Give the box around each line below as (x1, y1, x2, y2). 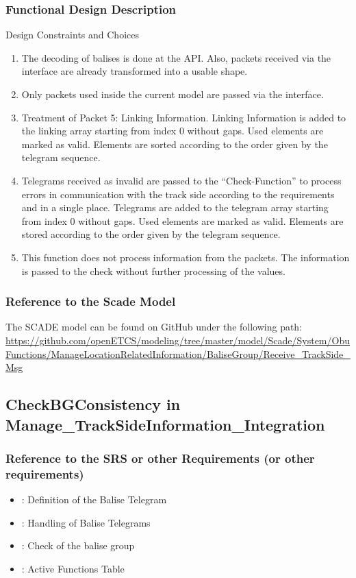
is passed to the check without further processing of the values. (21, 263, 285, 278)
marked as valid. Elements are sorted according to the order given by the (21, 136, 328, 151)
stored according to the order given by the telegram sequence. (21, 227, 281, 241)
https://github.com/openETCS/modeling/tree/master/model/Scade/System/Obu (5, 333, 350, 347)
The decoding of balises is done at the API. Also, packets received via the (21, 50, 331, 64)
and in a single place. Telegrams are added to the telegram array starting (21, 200, 329, 215)
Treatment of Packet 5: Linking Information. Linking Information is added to (21, 110, 346, 124)
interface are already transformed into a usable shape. (21, 64, 248, 78)
